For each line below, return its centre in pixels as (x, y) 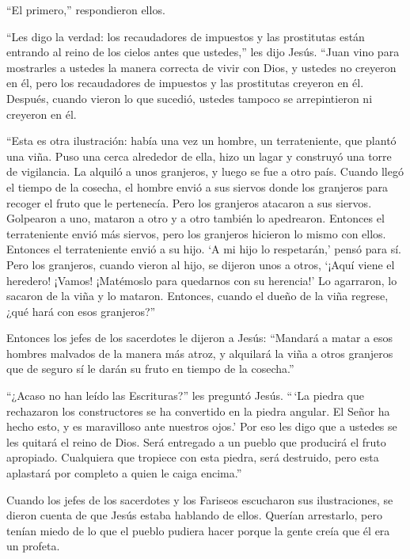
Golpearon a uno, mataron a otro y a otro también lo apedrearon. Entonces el (196, 218)
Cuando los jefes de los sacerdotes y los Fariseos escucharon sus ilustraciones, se (200, 499)
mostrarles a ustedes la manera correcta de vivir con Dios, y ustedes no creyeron (201, 67)
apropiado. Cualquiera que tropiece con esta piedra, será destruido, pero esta (193, 457)
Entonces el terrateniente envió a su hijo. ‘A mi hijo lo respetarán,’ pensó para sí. (204, 249)
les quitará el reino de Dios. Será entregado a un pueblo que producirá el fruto (196, 441)
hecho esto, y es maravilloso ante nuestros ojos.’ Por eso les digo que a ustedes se (202, 426)
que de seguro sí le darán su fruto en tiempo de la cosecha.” (150, 369)
